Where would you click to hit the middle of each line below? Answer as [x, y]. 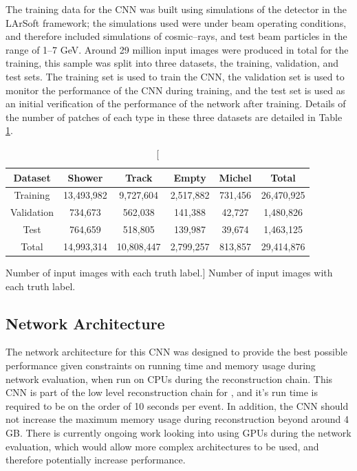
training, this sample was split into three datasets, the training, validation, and [172, 63]
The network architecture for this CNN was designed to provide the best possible [176, 352]
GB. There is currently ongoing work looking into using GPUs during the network [178, 432]
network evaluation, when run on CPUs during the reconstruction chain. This [169, 379]
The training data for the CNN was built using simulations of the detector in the [176, 9]
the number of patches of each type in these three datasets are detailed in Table [174, 117]
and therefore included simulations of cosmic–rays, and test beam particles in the [176, 36]
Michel [235, 177]
